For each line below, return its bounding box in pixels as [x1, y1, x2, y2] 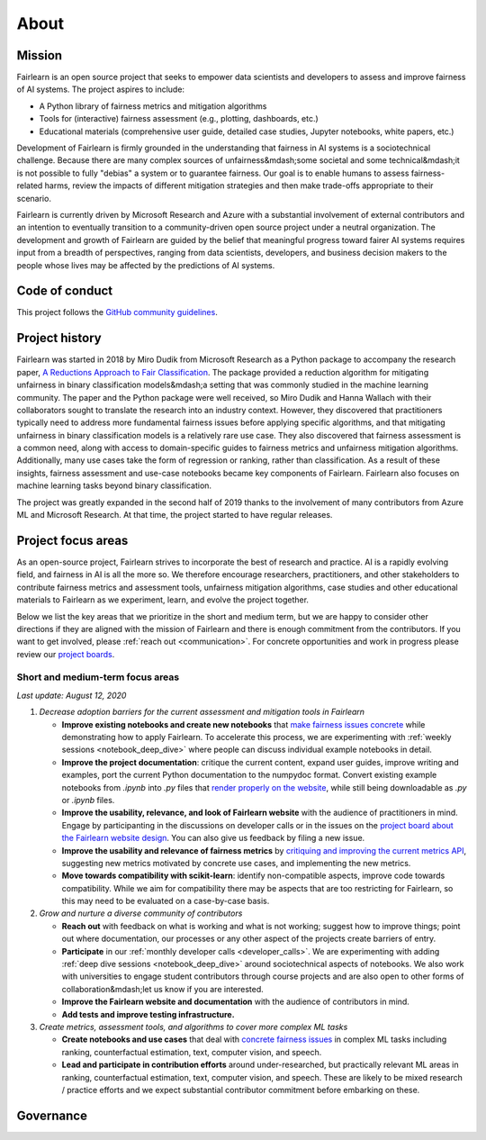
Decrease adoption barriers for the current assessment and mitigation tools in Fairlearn [39, 707, 364, 718]
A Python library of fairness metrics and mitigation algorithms [39, 100, 267, 112]
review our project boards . [16, 648, 115, 659]
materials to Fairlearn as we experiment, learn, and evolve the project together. [16, 594, 310, 605]
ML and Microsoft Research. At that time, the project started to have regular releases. [16, 510, 333, 520]
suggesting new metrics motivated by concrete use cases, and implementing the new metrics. [61, 857, 411, 868]
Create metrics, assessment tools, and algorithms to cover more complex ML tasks [39, 1021, 348, 1032]
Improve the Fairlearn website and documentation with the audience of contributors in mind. [61, 996, 409, 1008]
